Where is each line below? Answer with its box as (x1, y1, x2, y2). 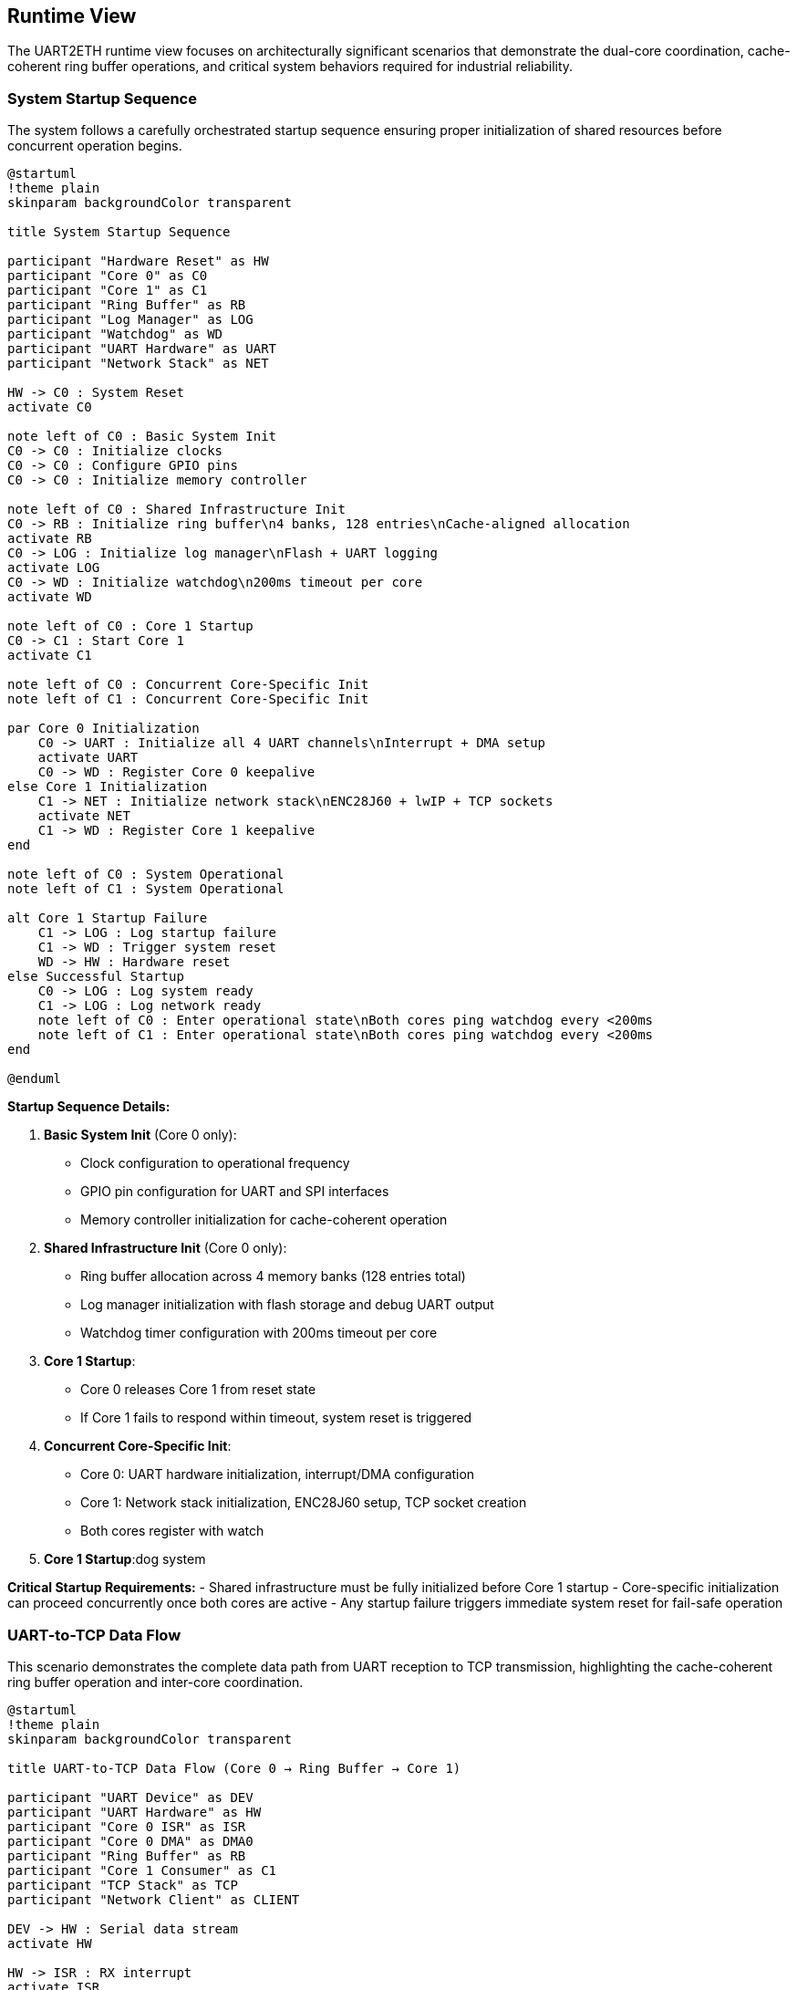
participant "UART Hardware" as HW (7, 1804, 262, 1819)
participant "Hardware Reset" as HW (7, 254, 269, 269)
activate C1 (7, 648, 92, 663)
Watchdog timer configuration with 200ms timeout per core (80, 1325, 438, 1341)
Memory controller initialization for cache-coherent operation (80, 1212, 448, 1228)
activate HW (7, 1935, 92, 1951)
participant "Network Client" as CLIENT (7, 1891, 300, 1907)
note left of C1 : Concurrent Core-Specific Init (7, 692, 369, 707)
